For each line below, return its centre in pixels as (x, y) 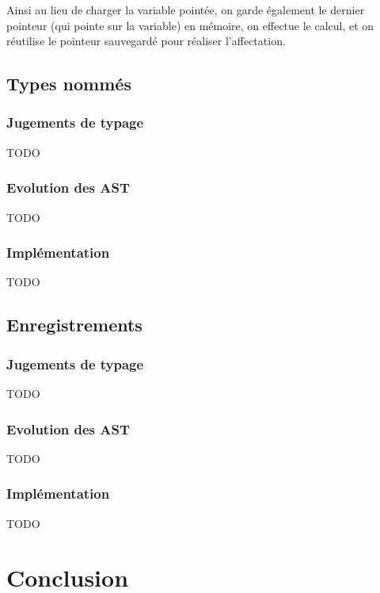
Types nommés (69, 84)
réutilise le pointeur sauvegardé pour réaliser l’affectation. (146, 41)
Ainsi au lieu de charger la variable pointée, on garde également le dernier (186, 10)
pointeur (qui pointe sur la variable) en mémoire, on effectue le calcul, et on (190, 25)
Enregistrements (74, 325)
